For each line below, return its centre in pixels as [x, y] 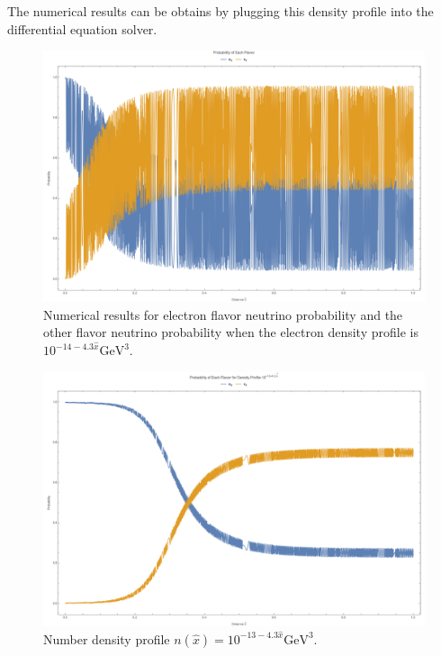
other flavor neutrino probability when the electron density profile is [231, 332]
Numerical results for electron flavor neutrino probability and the [223, 314]
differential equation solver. [82, 28]
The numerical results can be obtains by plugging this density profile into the [220, 11]
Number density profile [107, 638]
